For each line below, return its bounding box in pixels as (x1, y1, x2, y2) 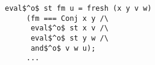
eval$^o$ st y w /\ (30, 33, 109, 42)
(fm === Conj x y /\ (26, 14, 109, 23)
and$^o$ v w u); (30, 44, 96, 52)
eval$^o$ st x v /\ (30, 24, 109, 33)
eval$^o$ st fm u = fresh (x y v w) (5, 4, 152, 13)
